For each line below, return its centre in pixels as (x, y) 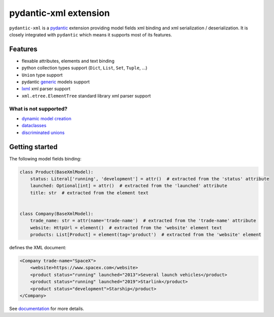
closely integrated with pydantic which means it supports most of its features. (91, 34)
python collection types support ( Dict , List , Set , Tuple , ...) (84, 68)
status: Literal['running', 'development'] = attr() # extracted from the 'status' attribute (150, 179)
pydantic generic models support (56, 82)
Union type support (42, 75)
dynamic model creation (47, 118)
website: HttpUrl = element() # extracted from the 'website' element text (126, 228)
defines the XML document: (38, 248)
